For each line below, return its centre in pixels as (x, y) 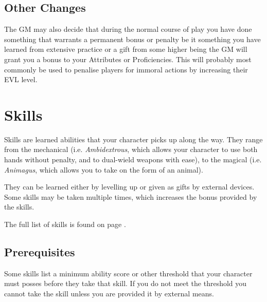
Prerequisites (40, 252)
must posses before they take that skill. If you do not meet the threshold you (126, 283)
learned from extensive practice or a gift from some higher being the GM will (126, 49)
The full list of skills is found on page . (65, 224)
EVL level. (21, 79)
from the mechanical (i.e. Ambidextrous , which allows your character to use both (131, 149)
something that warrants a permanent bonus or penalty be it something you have (132, 39)
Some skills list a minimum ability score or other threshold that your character (128, 273)
